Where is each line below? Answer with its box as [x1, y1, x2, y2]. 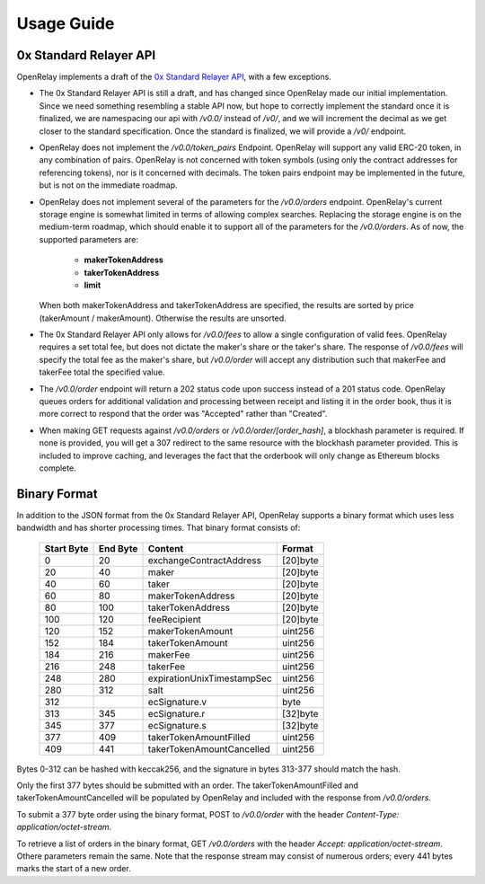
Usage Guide [16, 13, 115, 33]
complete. [39, 463, 76, 473]
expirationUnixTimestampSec [147, 672, 273, 685]
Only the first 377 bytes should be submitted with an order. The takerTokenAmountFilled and [16, 780, 359, 791]
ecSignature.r [147, 707, 206, 720]
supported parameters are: [39, 234, 139, 244]
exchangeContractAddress [147, 553, 262, 566]
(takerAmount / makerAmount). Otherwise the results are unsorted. [39, 313, 287, 323]
